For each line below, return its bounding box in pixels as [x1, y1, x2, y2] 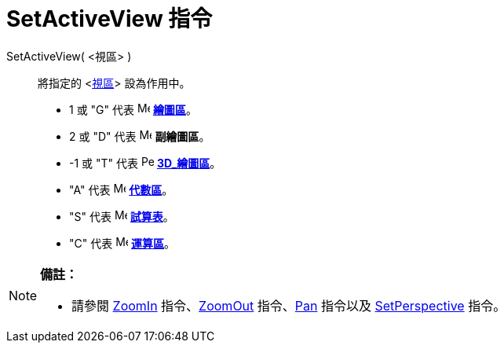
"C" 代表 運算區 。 [69, 236, 176, 250]
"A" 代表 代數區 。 [69, 182, 173, 197]
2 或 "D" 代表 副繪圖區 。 [69, 129, 210, 143]
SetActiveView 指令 [6, 6, 213, 32]
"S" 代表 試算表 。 [69, 209, 174, 223]
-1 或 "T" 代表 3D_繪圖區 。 [69, 156, 221, 170]
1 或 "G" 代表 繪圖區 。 [69, 102, 197, 116]
